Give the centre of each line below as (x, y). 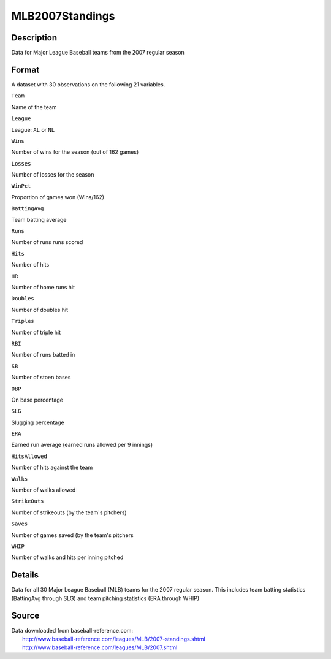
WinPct (21, 186)
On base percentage (37, 400)
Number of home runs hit (43, 287)
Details (25, 575)
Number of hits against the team (52, 467)
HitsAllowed (29, 456)
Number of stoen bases (41, 378)
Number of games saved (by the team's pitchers (73, 535)
